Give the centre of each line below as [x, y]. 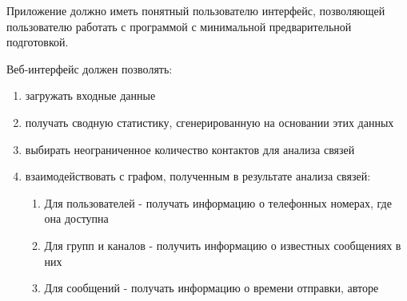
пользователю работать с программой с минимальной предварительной [179, 26]
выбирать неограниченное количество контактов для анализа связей [190, 149]
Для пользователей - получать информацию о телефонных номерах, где [218, 202]
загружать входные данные [90, 95]
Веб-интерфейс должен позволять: [90, 68]
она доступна [76, 218]
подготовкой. [38, 42]
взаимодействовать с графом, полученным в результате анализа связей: [198, 176]
